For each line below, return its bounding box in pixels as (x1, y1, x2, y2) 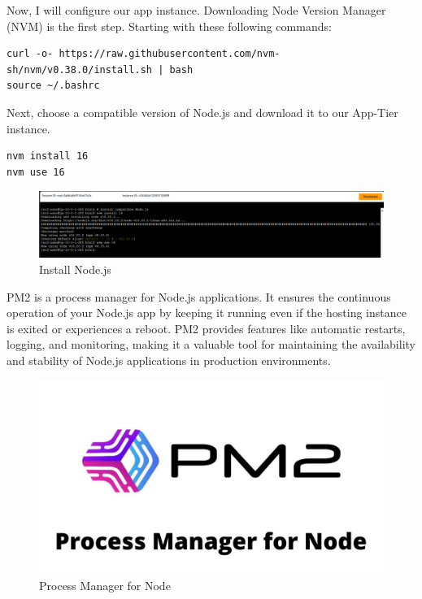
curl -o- (7, 48, 54, 60)
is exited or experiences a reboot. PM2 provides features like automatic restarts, (7, 319, 406, 336)
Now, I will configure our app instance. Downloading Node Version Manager (7, 2, 386, 18)
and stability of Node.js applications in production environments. (7, 351, 331, 368)
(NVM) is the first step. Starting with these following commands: (7, 17, 332, 34)
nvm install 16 (7, 150, 89, 163)
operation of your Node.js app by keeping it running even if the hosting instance (7, 304, 407, 321)
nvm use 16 (7, 166, 65, 178)
